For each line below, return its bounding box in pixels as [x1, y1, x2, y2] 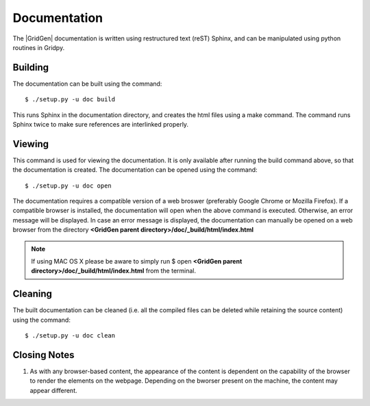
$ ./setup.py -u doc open [25, 181, 112, 190]
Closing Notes [12, 349, 75, 361]
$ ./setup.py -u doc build [25, 96, 116, 103]
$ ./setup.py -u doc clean [25, 332, 116, 340]
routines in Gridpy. [12, 43, 65, 51]
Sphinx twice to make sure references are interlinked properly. [12, 120, 188, 129]
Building [12, 62, 49, 73]
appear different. [29, 386, 77, 394]
